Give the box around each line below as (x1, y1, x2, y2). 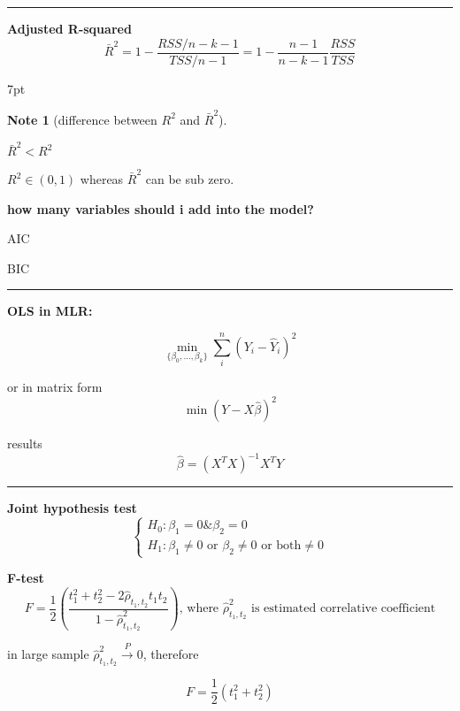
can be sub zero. (145, 170, 234, 187)
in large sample (7, 645, 89, 663)
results (7, 434, 42, 453)
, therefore (142, 645, 199, 663)
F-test (7, 569, 44, 587)
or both (261, 539, 302, 552)
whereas (80, 170, 124, 187)
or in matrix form (7, 378, 103, 396)
